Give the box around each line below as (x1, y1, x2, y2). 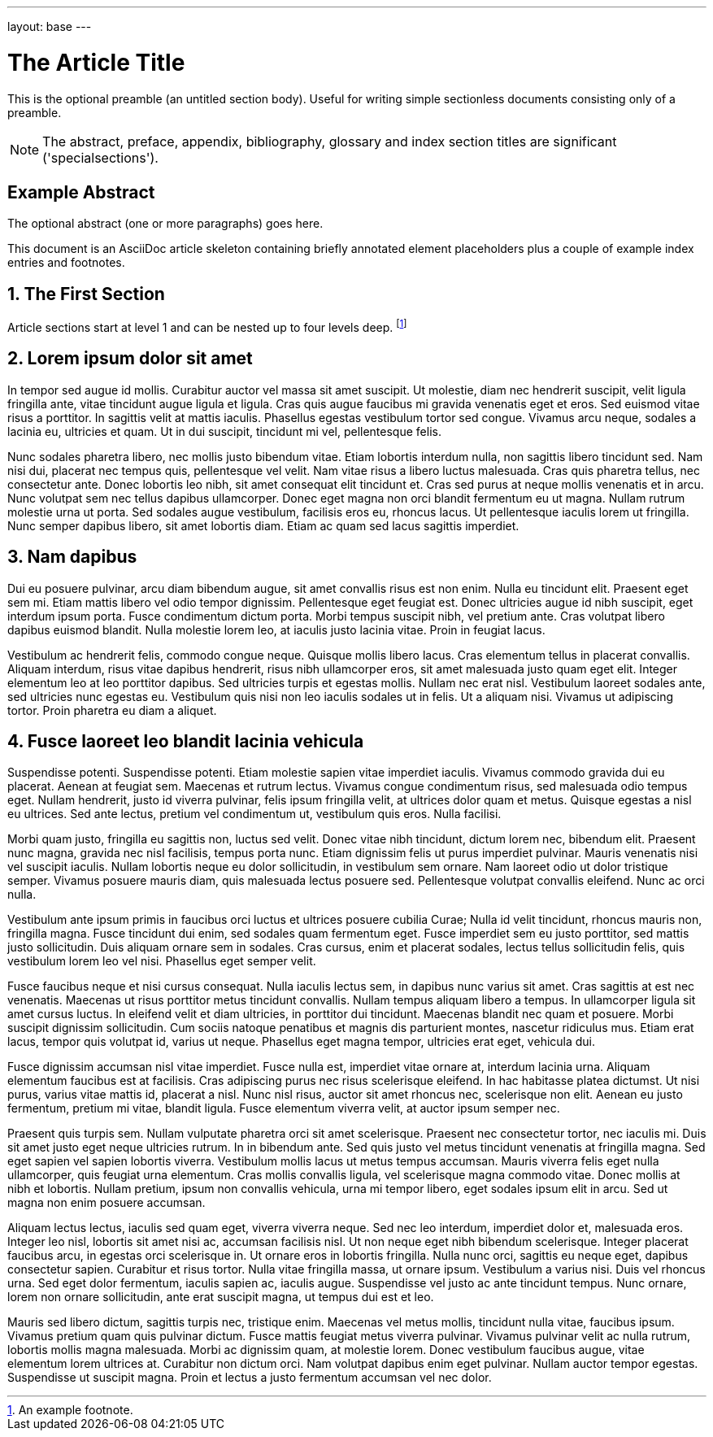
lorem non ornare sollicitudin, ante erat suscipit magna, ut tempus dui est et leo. (7, 1290, 434, 1304)
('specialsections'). (42, 149, 159, 166)
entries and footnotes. (7, 255, 125, 270)
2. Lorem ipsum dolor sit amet (7, 348, 253, 369)
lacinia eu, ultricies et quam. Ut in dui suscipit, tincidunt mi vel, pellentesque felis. (7, 424, 441, 438)
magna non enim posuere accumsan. (7, 1195, 206, 1210)
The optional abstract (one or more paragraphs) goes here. (7, 216, 324, 231)
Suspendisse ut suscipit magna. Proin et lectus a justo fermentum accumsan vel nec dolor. (7, 1370, 492, 1385)
